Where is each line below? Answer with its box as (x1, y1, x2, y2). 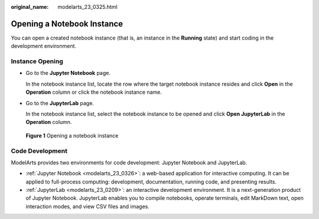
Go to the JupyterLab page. (25, 99, 95, 106)
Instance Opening (11, 57, 63, 66)
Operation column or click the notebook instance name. (25, 89, 162, 96)
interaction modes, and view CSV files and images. (25, 202, 150, 210)
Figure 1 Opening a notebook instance (25, 132, 119, 139)
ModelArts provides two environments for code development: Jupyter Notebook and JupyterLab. (11, 159, 248, 166)
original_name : (11, 4, 49, 10)
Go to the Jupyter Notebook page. (25, 70, 111, 77)
